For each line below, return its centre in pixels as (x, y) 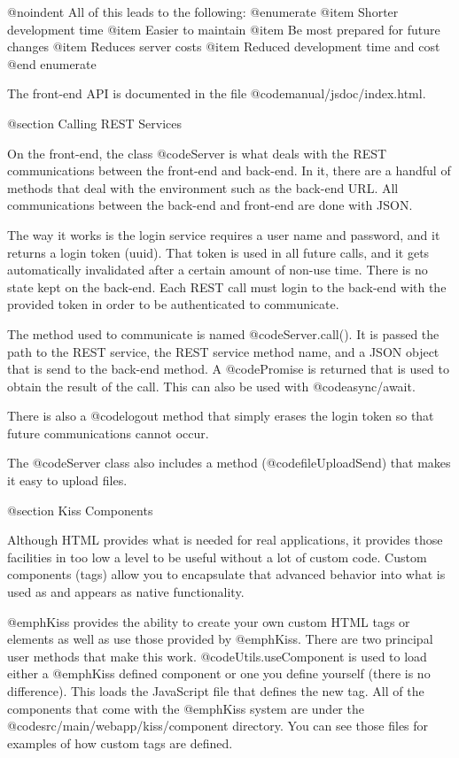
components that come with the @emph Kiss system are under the (186, 708)
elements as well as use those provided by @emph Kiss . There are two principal (220, 639)
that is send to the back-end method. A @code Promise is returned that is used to (228, 369)
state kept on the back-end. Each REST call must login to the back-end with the (227, 286)
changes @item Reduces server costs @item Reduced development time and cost (224, 46)
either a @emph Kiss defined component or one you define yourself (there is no (219, 673)
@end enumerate (52, 63)
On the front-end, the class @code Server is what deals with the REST (197, 153)
